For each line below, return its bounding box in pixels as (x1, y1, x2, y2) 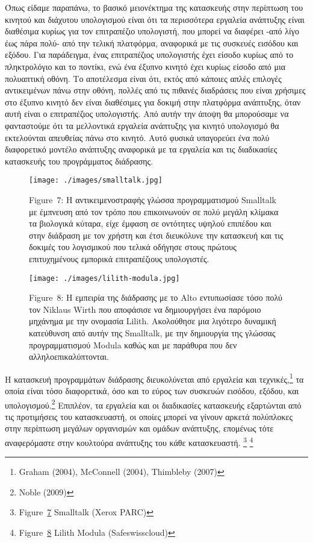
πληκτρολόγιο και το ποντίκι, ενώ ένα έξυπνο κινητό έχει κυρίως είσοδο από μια (5, 60, 286, 72)
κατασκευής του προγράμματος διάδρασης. (5, 154, 153, 167)
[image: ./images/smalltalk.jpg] (29, 176, 163, 185)
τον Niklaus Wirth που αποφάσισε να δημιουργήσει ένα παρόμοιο (29, 303, 261, 315)
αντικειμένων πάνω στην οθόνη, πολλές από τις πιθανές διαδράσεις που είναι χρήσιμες (5, 84, 306, 96)
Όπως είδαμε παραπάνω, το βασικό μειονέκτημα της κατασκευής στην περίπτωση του (5, 1, 303, 13)
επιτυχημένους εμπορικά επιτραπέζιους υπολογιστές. (29, 252, 209, 265)
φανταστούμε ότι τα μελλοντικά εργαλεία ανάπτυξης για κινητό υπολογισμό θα (5, 119, 279, 131)
